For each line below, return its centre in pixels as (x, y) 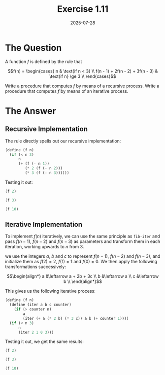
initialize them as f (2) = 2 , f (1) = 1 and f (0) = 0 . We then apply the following (81, 262)
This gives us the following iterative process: (50, 291)
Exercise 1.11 (83, 9)
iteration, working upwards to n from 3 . (45, 247)
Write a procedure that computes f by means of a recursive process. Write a (82, 86)
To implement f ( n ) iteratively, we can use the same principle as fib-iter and (82, 236)
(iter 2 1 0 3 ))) (36, 332)
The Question (33, 48)
